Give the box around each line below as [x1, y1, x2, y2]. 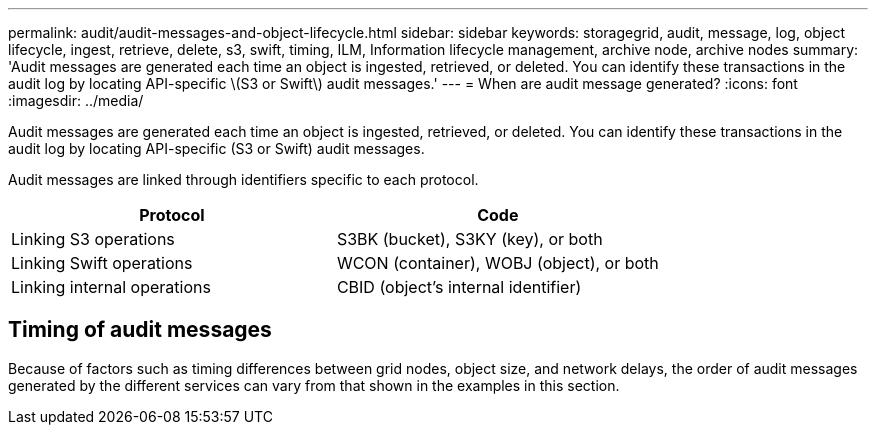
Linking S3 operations [11, 229, 175, 249]
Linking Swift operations [11, 253, 193, 273]
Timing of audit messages [8, 317, 272, 343]
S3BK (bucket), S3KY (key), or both [336, 229, 603, 249]
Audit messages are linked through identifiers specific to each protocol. [8, 171, 479, 188]
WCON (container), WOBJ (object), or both [336, 253, 659, 273]
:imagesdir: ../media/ [8, 92, 144, 109]
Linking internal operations [11, 277, 211, 297]
